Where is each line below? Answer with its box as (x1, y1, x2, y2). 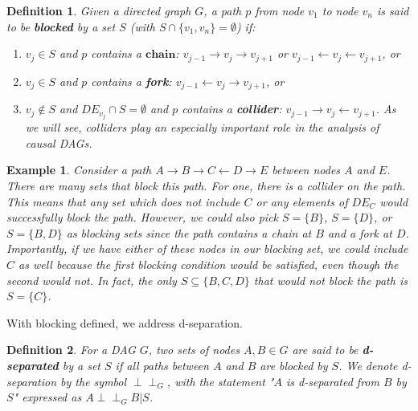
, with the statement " (166, 372, 274, 389)
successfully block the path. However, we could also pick (6, 209, 279, 226)
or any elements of (256, 193, 348, 210)
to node (322, 2, 359, 18)
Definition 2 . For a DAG (6, 341, 136, 358)
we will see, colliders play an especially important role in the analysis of (25, 119, 379, 136)
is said (377, 2, 409, 18)
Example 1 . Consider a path (6, 161, 152, 178)
